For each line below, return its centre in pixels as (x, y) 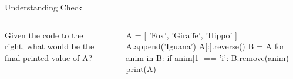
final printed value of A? (49, 57)
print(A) (141, 69)
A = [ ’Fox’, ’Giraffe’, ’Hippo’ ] (181, 35)
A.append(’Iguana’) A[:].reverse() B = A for (205, 46)
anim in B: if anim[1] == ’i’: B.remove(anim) (207, 57)
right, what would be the (50, 46)
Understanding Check (43, 7)
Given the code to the (44, 35)
